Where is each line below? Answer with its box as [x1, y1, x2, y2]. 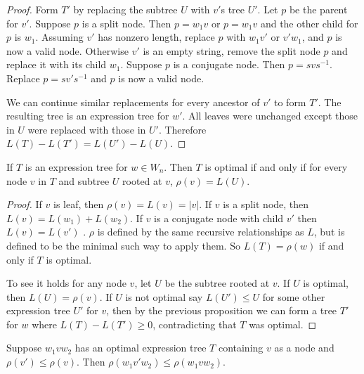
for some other [262, 289, 325, 304]
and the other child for [260, 15, 358, 30]
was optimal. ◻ [249, 316, 317, 331]
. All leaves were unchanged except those [182, 108, 358, 123]
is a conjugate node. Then [173, 57, 285, 72]
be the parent [289, 2, 348, 16]
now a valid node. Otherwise [6, 43, 129, 58]
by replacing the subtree [73, 2, 178, 16]
